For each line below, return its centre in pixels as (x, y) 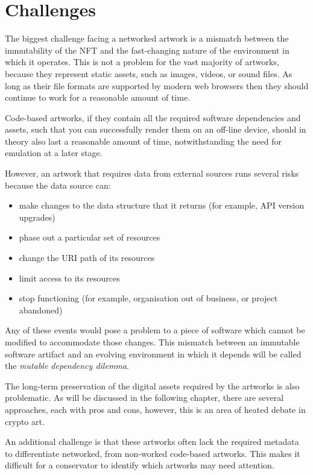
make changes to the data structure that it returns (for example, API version (162, 205)
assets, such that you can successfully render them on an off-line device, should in (156, 129)
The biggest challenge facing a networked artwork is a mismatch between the (147, 38)
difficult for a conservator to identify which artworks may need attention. (140, 465)
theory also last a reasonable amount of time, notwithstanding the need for (143, 141)
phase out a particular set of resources (90, 237)
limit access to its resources (69, 278)
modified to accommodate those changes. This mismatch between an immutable (152, 342)
